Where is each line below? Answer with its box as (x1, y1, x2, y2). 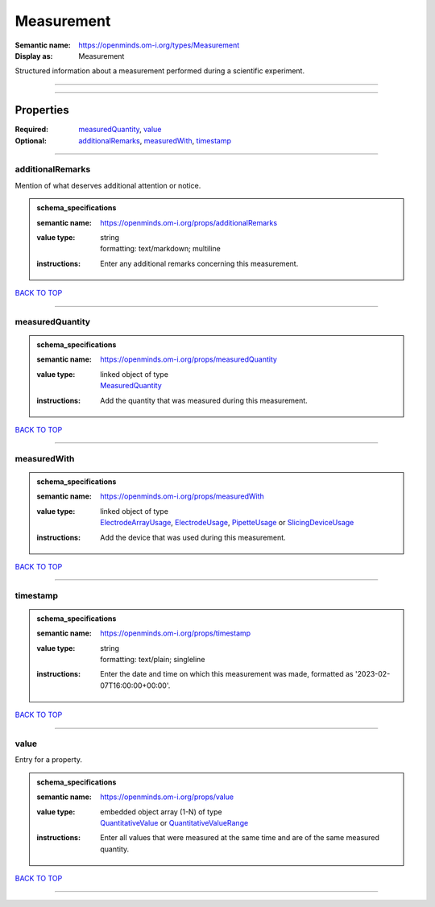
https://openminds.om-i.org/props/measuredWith (100, 491, 265, 501)
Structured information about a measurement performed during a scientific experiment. (14, 66, 305, 76)
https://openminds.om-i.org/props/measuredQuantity (100, 354, 278, 364)
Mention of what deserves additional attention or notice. (14, 180, 201, 190)
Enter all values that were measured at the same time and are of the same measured (100, 833, 380, 843)
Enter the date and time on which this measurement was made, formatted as (100, 669, 354, 679)
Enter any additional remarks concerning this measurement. (100, 259, 299, 268)
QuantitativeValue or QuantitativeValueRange (100, 818, 249, 827)
